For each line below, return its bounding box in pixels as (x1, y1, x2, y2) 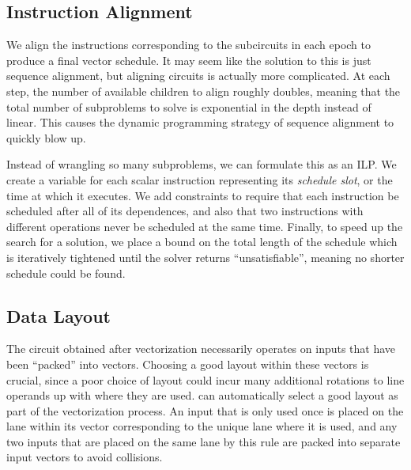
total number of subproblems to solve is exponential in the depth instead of (6, 98, 371, 115)
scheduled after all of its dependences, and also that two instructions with (6, 203, 364, 219)
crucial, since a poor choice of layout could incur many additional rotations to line (6, 371, 405, 388)
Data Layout (6, 303, 111, 328)
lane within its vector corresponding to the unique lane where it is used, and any (6, 418, 398, 434)
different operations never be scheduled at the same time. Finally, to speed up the (6, 218, 403, 234)
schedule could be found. (6, 264, 126, 281)
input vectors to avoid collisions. (6, 449, 163, 465)
